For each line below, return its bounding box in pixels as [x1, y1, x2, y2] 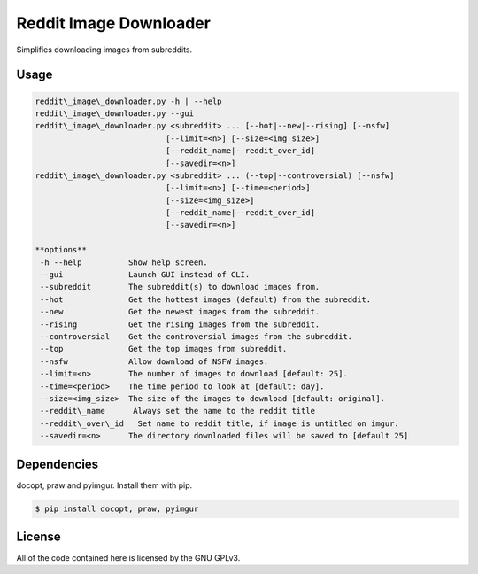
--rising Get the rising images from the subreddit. [40, 319, 320, 330]
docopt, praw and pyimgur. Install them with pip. [16, 479, 193, 491]
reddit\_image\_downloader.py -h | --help [35, 96, 222, 106]
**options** [35, 244, 88, 255]
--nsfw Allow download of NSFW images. [40, 356, 269, 367]
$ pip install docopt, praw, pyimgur [35, 503, 199, 514]
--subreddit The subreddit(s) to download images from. [40, 282, 320, 292]
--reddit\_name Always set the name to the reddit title [40, 406, 316, 416]
